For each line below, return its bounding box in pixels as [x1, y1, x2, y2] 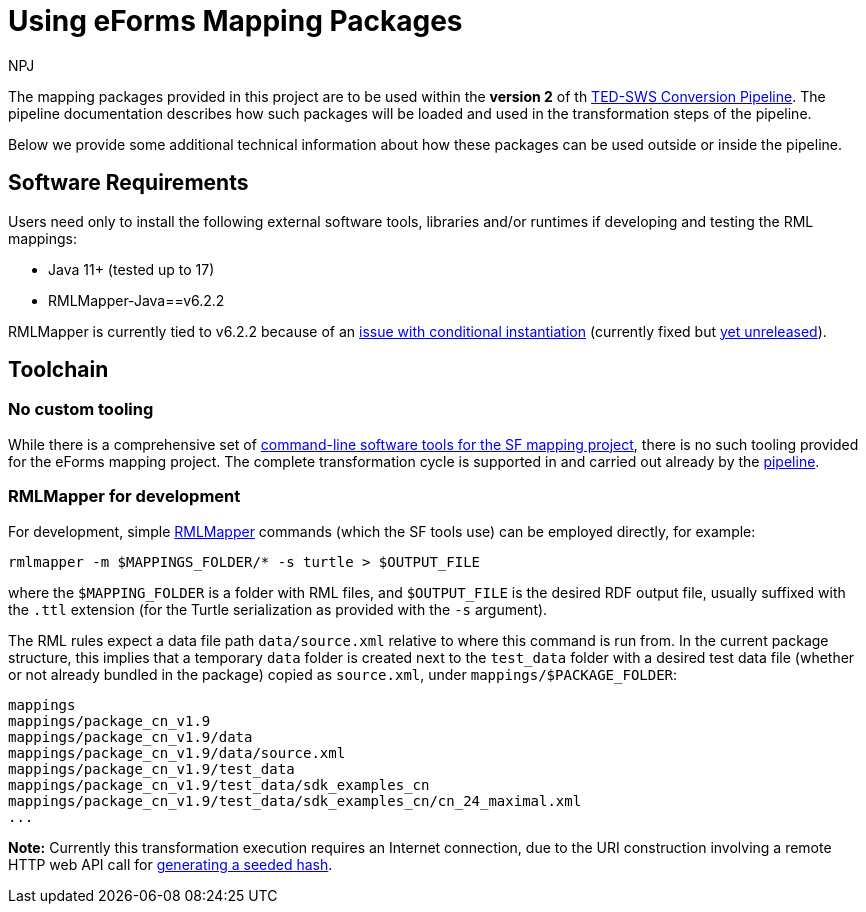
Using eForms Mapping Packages [8, 4, 463, 38]
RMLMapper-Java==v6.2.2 [48, 291, 225, 309]
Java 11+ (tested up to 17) [48, 260, 215, 278]
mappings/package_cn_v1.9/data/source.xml [8, 744, 346, 761]
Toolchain [8, 357, 109, 383]
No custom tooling [8, 399, 154, 420]
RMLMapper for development [8, 486, 241, 507]
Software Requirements [8, 170, 249, 196]
